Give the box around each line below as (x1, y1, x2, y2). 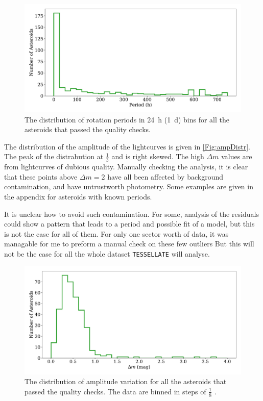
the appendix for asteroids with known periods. (4, 191, 152, 202)
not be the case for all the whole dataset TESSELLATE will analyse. (4, 248, 210, 259)
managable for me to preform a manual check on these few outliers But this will (4, 238, 254, 249)
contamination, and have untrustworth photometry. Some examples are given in (4, 181, 253, 192)
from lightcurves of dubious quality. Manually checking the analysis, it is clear (4, 161, 248, 172)
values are (221, 151, 252, 162)
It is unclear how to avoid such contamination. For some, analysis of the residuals (4, 208, 259, 219)
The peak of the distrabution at (4, 151, 104, 162)
